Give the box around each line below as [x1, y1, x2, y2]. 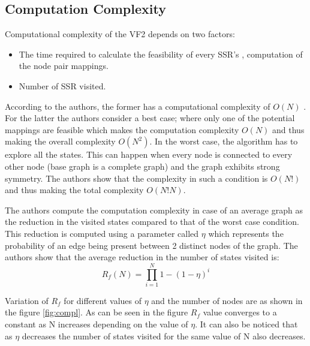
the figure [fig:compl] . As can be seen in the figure [5, 306, 188, 318]
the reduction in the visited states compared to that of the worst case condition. [5, 215, 299, 228]
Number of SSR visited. [19, 79, 106, 92]
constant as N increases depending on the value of [5, 318, 188, 330]
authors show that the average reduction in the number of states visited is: [5, 251, 279, 263]
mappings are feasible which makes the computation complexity [5, 123, 239, 136]
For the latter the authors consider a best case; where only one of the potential [5, 112, 295, 124]
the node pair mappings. [19, 59, 109, 72]
